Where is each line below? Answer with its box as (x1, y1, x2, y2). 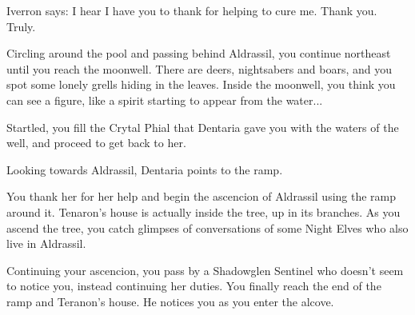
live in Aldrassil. (6, 235, 86, 252)
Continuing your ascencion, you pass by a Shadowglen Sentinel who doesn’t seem (6, 261, 404, 278)
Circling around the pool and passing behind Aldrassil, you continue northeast (6, 45, 391, 62)
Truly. (6, 18, 36, 34)
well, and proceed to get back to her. (6, 134, 186, 151)
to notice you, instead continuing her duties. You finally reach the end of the (6, 277, 381, 294)
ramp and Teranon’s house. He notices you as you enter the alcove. (6, 293, 334, 309)
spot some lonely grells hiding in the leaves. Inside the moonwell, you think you (6, 76, 396, 93)
